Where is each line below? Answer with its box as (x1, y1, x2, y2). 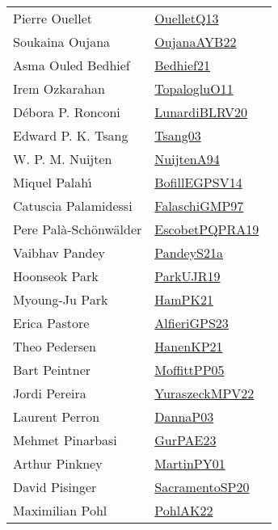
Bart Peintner (13, 360, 91, 379)
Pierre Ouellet (13, 9, 93, 27)
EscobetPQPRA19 (154, 220, 259, 238)
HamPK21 (154, 290, 213, 309)
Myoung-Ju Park (13, 290, 108, 309)
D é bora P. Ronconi (13, 103, 120, 121)
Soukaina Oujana (13, 32, 111, 51)
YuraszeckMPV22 (154, 384, 255, 402)
